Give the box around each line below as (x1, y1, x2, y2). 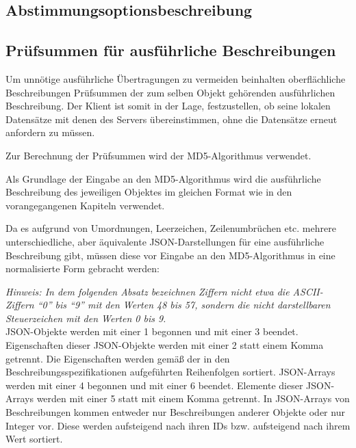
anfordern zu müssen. (5, 125, 95, 140)
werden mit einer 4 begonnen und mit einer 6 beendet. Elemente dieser (5, 378, 303, 392)
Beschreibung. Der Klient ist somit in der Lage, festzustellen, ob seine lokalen (5, 98, 331, 113)
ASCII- (292, 284, 323, 298)
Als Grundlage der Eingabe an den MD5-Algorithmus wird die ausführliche (5, 171, 321, 185)
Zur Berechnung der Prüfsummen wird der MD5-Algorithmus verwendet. (5, 148, 311, 162)
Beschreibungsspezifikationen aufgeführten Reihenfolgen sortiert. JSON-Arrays (5, 365, 335, 379)
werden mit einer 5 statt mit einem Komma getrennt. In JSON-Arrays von (36, 391, 350, 406)
